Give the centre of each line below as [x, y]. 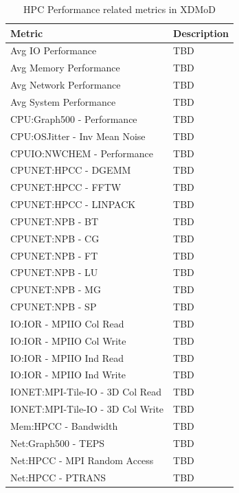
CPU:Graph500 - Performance [74, 118]
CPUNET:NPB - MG [56, 289]
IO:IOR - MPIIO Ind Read [67, 357]
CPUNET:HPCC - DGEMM [71, 170]
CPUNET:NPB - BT [55, 221]
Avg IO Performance [54, 50]
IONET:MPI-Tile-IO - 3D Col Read [86, 392]
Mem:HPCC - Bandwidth [64, 426]
